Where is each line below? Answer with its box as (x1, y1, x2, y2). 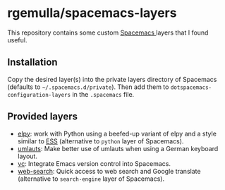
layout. (17, 152, 37, 160)
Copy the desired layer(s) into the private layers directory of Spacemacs (7, 75, 217, 83)
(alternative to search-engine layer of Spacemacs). (17, 174, 164, 183)
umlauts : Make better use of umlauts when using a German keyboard (17, 144, 219, 153)
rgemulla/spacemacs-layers (7, 5, 177, 21)
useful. (7, 35, 28, 44)
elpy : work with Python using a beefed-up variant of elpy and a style (17, 129, 217, 138)
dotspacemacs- (170, 83, 212, 91)
